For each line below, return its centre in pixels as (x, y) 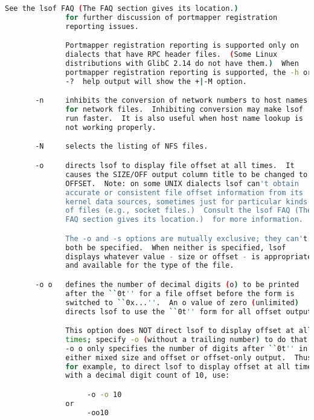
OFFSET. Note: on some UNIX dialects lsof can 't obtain (182, 183)
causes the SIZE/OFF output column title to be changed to (187, 174)
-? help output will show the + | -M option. (156, 81)
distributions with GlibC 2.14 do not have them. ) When (182, 64)
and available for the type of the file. (150, 266)
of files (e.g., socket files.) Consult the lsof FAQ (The (189, 211)
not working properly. (111, 127)
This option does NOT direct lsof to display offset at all (189, 331)
